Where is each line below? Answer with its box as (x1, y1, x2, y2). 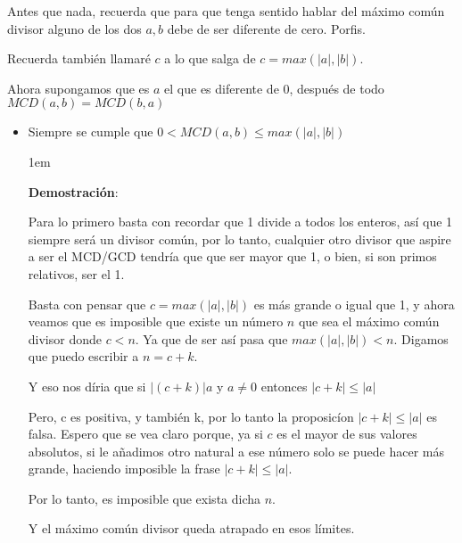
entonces (260, 376, 308, 395)
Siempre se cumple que (28, 122, 153, 141)
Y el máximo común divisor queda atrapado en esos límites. (28, 519, 355, 538)
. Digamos (393, 329, 449, 348)
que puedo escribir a (28, 347, 139, 366)
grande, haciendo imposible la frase (28, 459, 220, 478)
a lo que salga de (164, 49, 256, 68)
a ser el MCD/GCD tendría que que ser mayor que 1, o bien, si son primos (28, 247, 437, 266)
